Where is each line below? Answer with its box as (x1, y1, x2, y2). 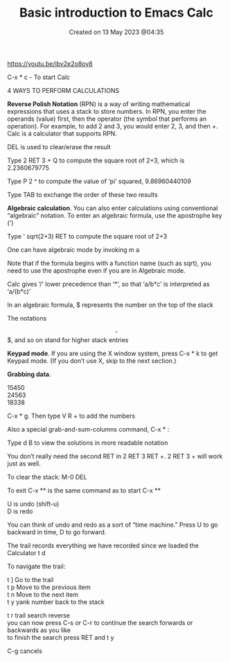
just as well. (7, 459, 41, 468)
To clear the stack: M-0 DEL (7, 473, 87, 481)
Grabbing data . (7, 370, 51, 378)
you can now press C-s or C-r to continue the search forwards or (7, 618, 193, 627)
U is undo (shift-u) (7, 500, 60, 508)
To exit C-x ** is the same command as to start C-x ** (7, 486, 161, 494)
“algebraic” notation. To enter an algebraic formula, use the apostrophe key (7, 211, 222, 219)
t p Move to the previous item (7, 583, 91, 591)
